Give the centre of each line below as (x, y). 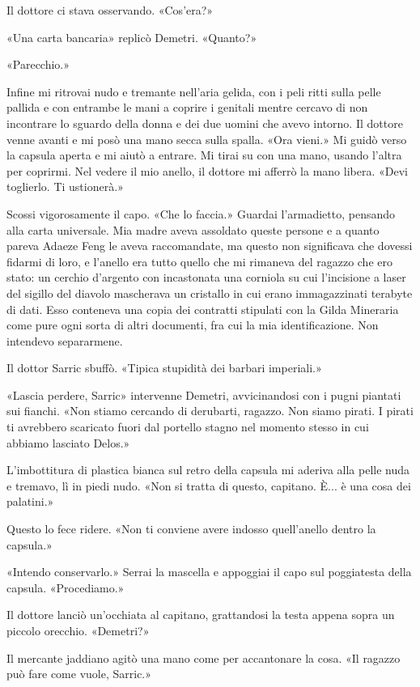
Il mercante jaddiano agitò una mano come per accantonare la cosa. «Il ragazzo (204, 657)
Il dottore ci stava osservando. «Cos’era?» (110, 10)
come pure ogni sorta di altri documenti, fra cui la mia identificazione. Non (193, 325)
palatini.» (30, 501)
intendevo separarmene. (65, 340)
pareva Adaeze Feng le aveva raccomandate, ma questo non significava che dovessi (210, 246)
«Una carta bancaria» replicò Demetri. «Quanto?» (132, 37)
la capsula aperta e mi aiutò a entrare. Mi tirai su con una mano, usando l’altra (204, 155)
